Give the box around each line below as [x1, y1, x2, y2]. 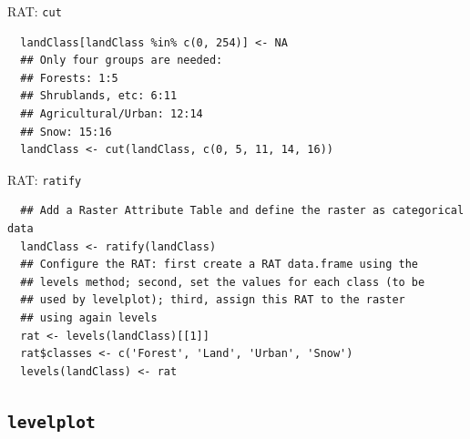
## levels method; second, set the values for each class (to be [20, 275, 425, 289]
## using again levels [20, 311, 158, 325]
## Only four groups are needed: [20, 54, 223, 67]
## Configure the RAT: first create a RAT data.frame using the [20, 258, 419, 271]
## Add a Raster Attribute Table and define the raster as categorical [20, 204, 465, 218]
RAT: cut [7, 2, 62, 20]
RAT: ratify [7, 169, 82, 189]
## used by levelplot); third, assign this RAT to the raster [20, 293, 405, 307]
